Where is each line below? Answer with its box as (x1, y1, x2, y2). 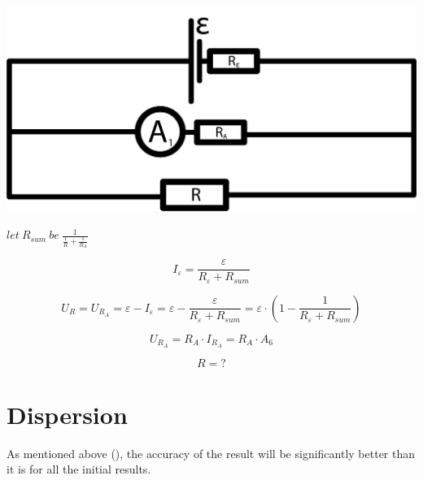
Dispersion (7, 397, 128, 430)
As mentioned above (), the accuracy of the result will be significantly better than (7, 444, 416, 461)
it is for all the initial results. (7, 461, 151, 478)
